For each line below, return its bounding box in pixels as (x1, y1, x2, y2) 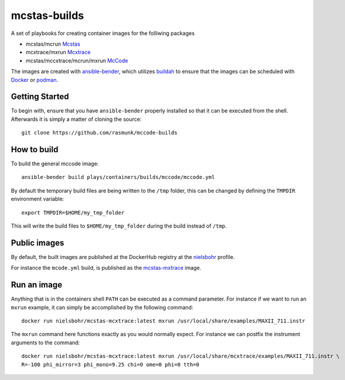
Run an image (11, 280, 62, 290)
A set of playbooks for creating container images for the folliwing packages (11, 30, 195, 37)
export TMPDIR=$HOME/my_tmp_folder (21, 209, 125, 216)
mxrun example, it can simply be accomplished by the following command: (11, 304, 194, 311)
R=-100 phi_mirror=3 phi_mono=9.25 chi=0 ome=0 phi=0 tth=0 (21, 361, 199, 368)
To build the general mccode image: (11, 160, 99, 167)
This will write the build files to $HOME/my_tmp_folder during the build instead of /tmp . (11, 222, 227, 229)
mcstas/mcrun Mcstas (25, 40, 80, 47)
